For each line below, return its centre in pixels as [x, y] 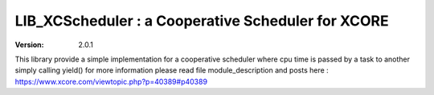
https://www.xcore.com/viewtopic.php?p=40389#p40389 [111, 81]
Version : [29, 45]
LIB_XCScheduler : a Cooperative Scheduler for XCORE [202, 21]
